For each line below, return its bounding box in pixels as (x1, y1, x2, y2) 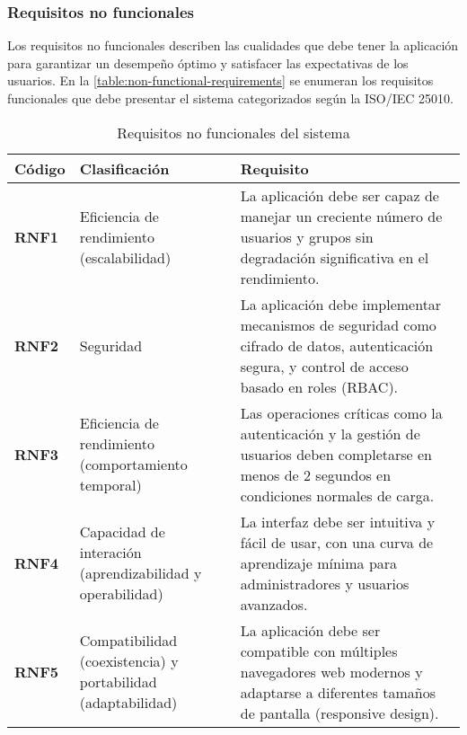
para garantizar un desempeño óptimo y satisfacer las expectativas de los (7, 53, 409, 72)
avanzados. (240, 593, 308, 615)
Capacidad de (79, 521, 165, 543)
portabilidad (79, 671, 157, 693)
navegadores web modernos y (240, 660, 423, 682)
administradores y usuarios (240, 572, 410, 594)
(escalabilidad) (79, 246, 172, 268)
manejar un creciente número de (240, 205, 443, 226)
